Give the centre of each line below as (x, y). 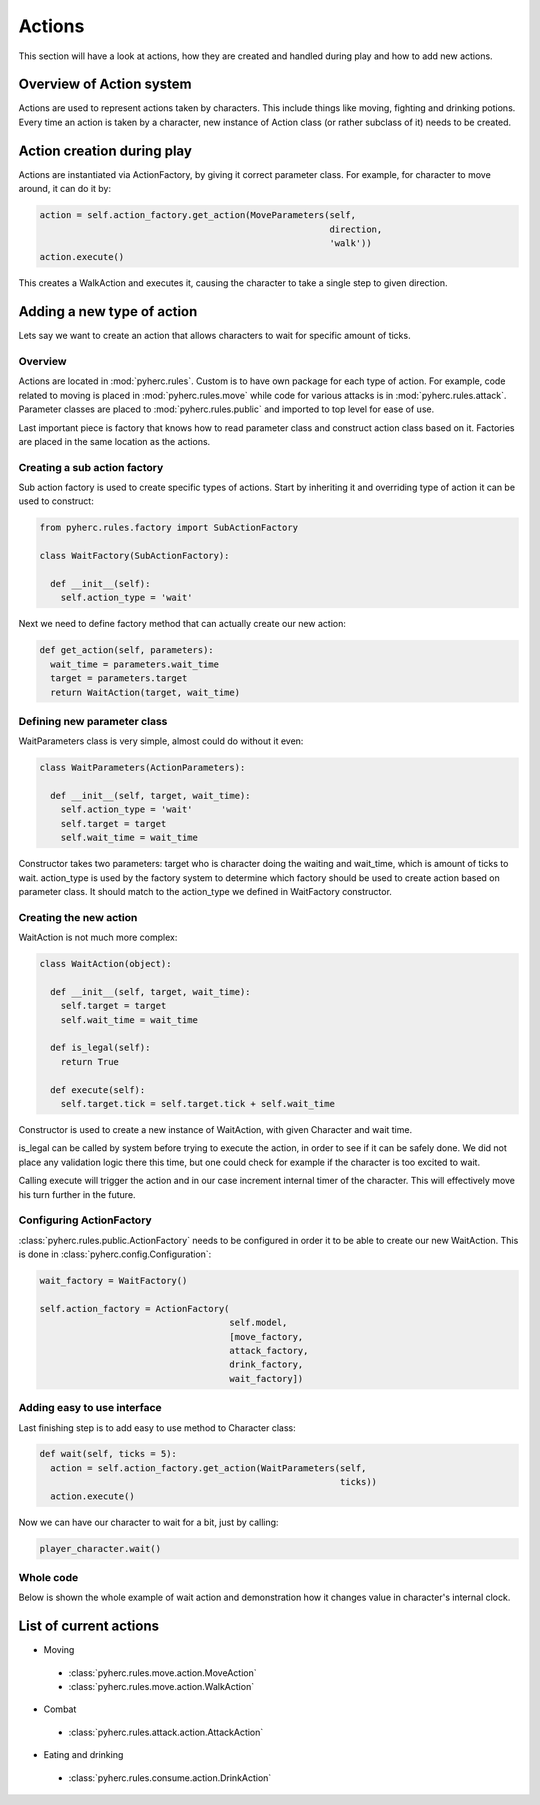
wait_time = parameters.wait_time (135, 664)
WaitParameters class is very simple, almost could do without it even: (161, 741)
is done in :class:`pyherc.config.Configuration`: (115, 1254)
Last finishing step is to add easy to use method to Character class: (157, 1427)
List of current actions (89, 1626)
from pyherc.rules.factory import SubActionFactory (169, 528)
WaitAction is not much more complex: (98, 937)
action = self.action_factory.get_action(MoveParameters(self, (198, 215)
